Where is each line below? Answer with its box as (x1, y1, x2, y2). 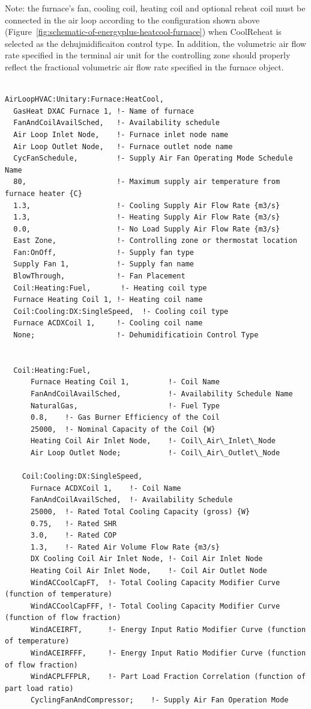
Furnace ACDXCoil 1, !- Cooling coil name (13, 319, 203, 328)
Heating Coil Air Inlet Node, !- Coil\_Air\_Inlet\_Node (30, 437, 276, 446)
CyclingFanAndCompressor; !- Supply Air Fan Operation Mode (30, 696, 289, 705)
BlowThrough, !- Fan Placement (13, 272, 186, 281)
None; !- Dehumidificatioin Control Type (13, 331, 259, 340)
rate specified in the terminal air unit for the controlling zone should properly (5, 49, 291, 61)
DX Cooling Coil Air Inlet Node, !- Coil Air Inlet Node (30, 554, 263, 563)
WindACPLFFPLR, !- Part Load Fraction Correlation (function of (30, 672, 306, 681)
